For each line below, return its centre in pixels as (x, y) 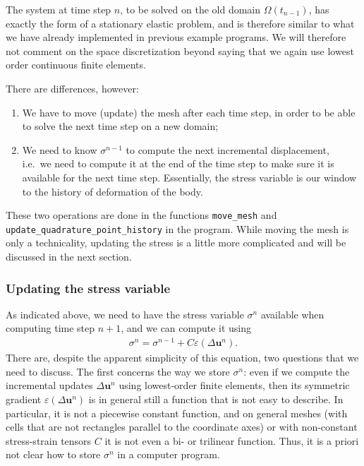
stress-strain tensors (49, 440)
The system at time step (59, 9)
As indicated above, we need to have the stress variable (125, 314)
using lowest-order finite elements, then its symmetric (234, 385)
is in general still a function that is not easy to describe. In (216, 399)
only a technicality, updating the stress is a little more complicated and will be (176, 243)
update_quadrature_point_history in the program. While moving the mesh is (177, 228)
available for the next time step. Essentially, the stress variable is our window (189, 177)
